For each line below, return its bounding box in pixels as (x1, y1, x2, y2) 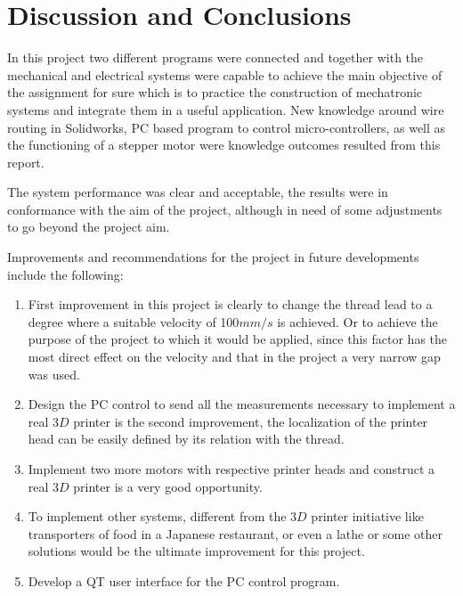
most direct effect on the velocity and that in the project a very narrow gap (28, 347, 441, 366)
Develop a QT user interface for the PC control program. (28, 571, 340, 590)
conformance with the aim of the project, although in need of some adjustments (7, 200, 443, 218)
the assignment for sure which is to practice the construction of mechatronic (7, 83, 423, 102)
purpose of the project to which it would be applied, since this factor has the (28, 330, 448, 348)
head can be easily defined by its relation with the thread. (28, 429, 345, 448)
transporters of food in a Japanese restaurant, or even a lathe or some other (28, 524, 443, 543)
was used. (28, 364, 80, 383)
